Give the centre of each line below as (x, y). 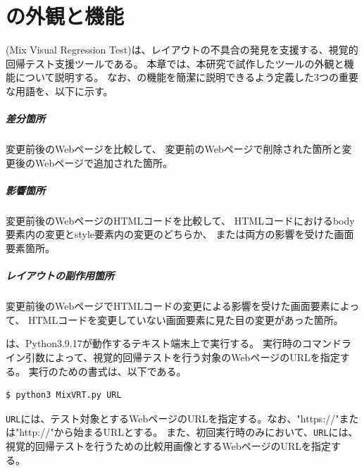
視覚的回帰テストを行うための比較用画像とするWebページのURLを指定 (169, 446)
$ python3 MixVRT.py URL (64, 395)
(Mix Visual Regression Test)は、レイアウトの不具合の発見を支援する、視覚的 (182, 50)
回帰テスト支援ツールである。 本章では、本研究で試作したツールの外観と (175, 63)
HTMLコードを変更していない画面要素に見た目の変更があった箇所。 (186, 319)
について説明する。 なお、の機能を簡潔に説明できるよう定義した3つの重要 (187, 77)
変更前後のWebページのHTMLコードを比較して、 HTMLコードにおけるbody (180, 220)
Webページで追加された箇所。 (103, 162)
